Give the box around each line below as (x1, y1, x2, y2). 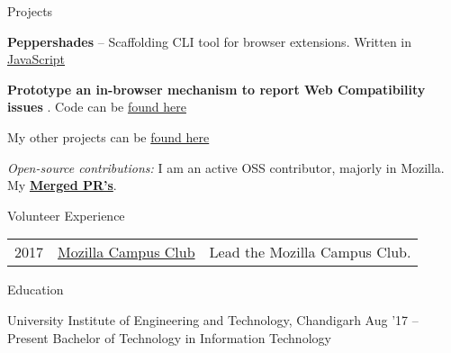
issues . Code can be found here (7, 97, 186, 116)
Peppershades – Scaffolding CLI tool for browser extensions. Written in (7, 32, 412, 50)
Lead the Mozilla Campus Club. (209, 241, 411, 263)
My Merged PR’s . (7, 176, 117, 195)
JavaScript (7, 50, 66, 68)
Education (7, 280, 64, 299)
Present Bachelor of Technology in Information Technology (7, 328, 331, 347)
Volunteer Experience (7, 205, 125, 224)
